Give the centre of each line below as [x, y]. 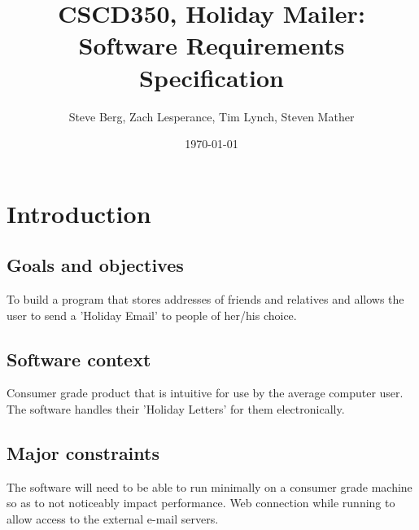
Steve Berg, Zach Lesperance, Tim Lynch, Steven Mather [212, 116]
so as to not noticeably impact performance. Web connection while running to [201, 503]
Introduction [79, 213]
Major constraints [83, 453]
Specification [212, 77]
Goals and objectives [95, 265]
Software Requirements [212, 45]
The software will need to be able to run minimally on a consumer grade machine [209, 486]
